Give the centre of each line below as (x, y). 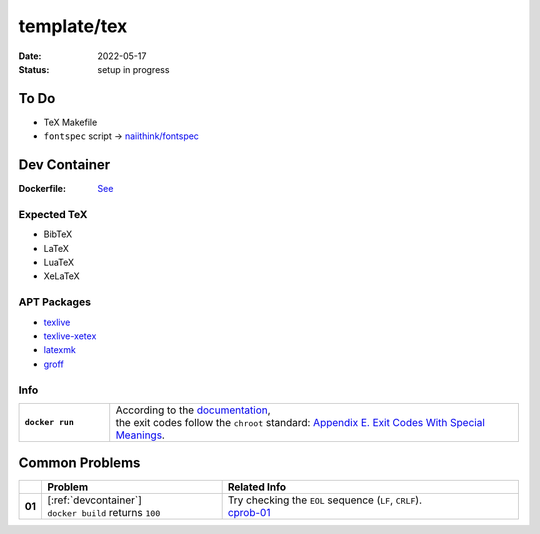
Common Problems (79, 463)
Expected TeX (53, 214)
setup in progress (133, 69)
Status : (34, 69)
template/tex (73, 26)
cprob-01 (249, 513)
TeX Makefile (70, 122)
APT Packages (55, 302)
